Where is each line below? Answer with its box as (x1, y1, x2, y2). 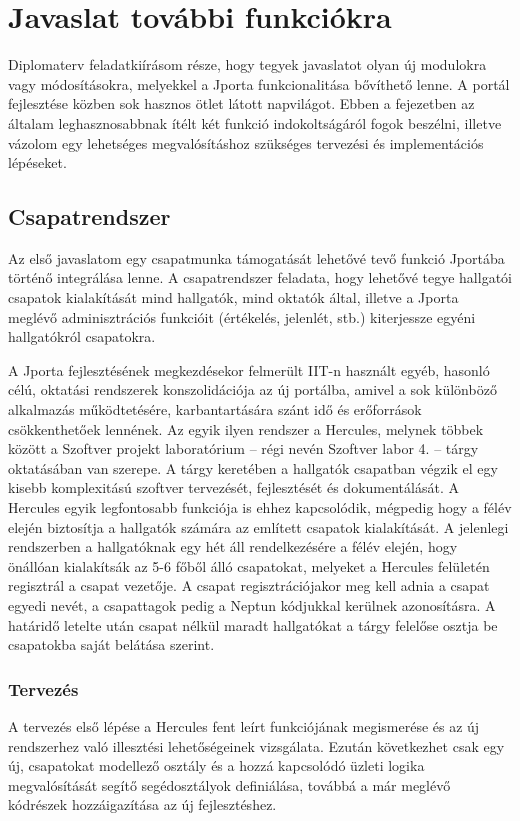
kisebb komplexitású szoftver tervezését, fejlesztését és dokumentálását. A (8, 477, 459, 498)
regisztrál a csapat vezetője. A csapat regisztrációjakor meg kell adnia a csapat (8, 575, 490, 596)
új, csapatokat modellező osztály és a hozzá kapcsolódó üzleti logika (8, 755, 425, 776)
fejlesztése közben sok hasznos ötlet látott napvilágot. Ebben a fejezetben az (8, 93, 475, 114)
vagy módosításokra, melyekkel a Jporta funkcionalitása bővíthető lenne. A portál (8, 73, 510, 94)
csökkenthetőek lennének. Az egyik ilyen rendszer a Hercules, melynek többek (8, 418, 484, 439)
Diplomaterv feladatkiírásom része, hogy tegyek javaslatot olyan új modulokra (8, 54, 487, 75)
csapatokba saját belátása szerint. (8, 634, 215, 655)
